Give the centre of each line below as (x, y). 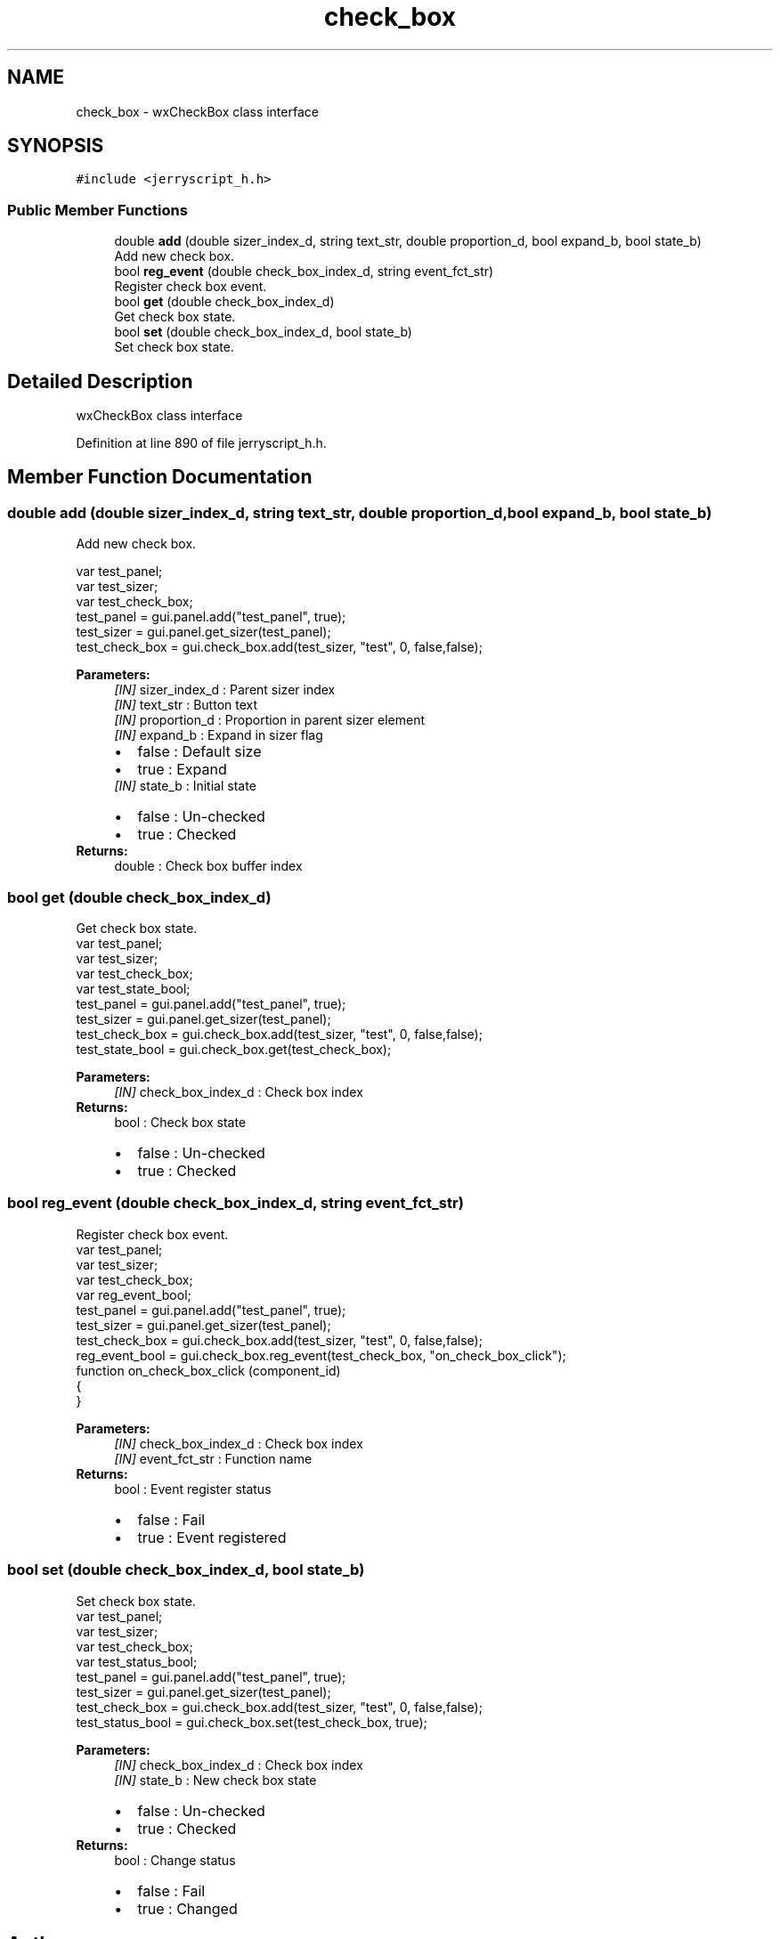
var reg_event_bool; (134, 1294)
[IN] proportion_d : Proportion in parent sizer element (270, 720)
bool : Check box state (180, 1122)
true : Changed (187, 1908)
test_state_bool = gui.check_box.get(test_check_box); (234, 1049)
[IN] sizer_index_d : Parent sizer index (225, 690)
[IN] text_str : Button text (186, 705)
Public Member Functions (97, 210)
